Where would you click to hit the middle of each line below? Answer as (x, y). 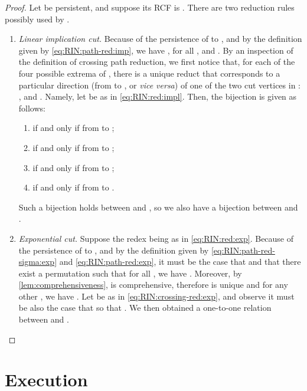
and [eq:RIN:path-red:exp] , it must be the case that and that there (180, 262)
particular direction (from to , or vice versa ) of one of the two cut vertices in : (159, 85)
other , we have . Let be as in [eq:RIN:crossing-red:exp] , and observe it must (156, 296)
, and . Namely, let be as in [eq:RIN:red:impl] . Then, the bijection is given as (158, 96)
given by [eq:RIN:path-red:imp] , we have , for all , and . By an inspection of (156, 50)
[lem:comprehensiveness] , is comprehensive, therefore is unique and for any (153, 285)
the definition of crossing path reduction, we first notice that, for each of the (157, 62)
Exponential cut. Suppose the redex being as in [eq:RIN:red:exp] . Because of (156, 238)
